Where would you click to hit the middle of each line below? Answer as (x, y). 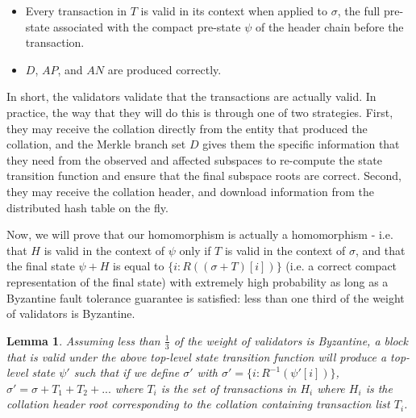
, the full (359, 10)
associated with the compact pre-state (147, 26)
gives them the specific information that (301, 144)
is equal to (139, 266)
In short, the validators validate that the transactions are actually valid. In (191, 96)
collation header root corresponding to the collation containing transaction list (198, 404)
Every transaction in (76, 10)
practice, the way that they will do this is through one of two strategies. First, (200, 112)
